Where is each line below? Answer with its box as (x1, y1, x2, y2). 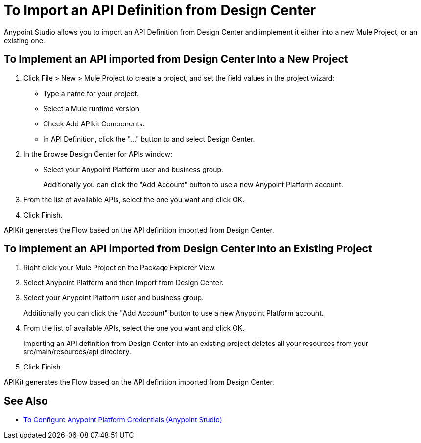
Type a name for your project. (43, 89, 139, 98)
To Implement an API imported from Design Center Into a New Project (4, 53, 348, 66)
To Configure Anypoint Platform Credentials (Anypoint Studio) (23, 416, 222, 424)
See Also (4, 394, 48, 407)
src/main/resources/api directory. (23, 347, 131, 356)
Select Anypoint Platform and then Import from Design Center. (23, 278, 224, 287)
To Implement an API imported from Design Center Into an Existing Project (4, 243, 372, 255)
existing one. (4, 36, 45, 45)
